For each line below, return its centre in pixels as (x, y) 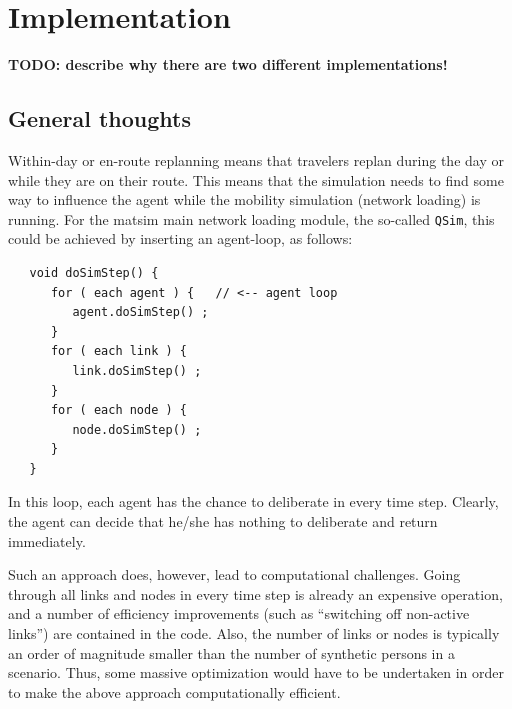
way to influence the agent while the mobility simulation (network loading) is (244, 199)
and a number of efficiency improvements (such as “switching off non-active (239, 613)
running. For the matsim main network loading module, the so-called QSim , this (251, 218)
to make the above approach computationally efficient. (174, 691)
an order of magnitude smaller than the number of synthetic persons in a (231, 652)
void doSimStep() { (94, 272)
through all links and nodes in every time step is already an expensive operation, (255, 593)
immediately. (47, 540)
